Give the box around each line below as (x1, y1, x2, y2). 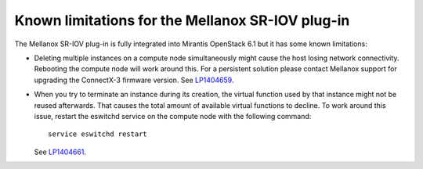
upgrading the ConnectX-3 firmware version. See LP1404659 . (34, 75, 234, 84)
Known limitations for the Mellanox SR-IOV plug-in (14, 12, 350, 29)
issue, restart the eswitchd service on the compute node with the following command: (34, 111, 312, 120)
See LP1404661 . (34, 147, 86, 156)
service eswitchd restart (48, 130, 148, 138)
